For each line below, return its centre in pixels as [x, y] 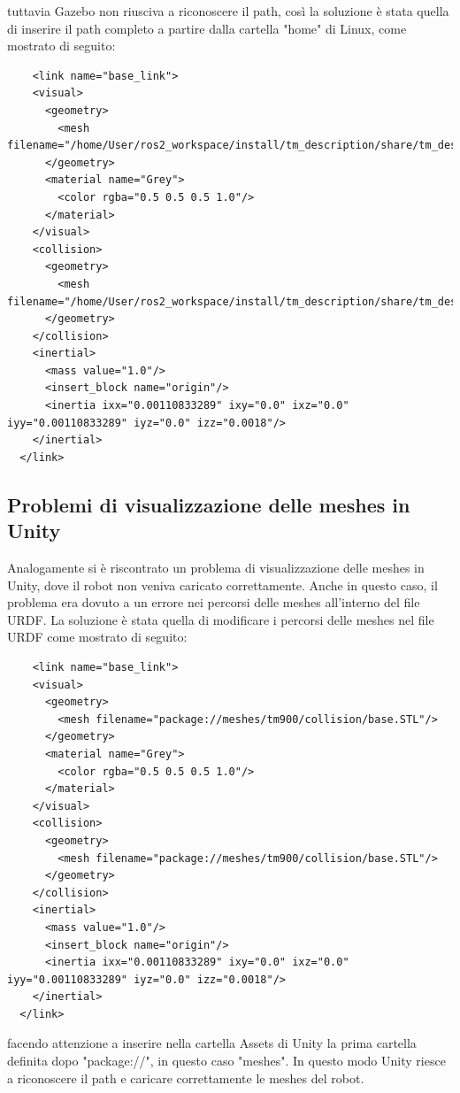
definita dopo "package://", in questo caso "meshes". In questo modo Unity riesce [226, 1061]
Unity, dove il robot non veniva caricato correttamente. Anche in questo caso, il [222, 585]
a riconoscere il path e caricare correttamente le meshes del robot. [186, 1078]
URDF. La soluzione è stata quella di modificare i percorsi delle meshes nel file [221, 619]
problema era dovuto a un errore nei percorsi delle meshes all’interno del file [214, 602]
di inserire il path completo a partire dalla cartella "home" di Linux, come [207, 28]
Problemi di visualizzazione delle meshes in [209, 504]
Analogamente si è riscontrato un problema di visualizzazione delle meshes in [216, 568]
